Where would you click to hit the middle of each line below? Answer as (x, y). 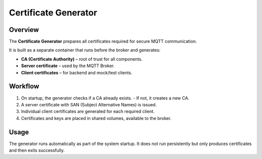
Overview (24, 30)
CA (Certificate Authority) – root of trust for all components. (82, 59)
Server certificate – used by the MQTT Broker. (68, 66)
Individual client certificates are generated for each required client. (88, 112)
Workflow (24, 86)
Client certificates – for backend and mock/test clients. (77, 72)
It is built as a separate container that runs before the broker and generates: (85, 50)
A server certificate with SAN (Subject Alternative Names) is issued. (89, 104)
